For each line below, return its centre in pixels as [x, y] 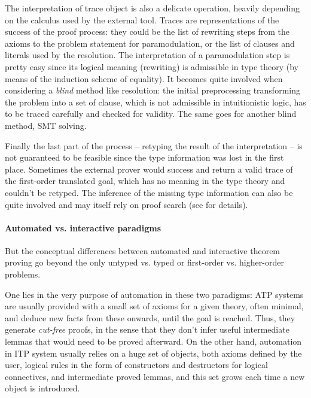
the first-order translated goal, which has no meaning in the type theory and [145, 181]
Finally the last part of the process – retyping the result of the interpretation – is [154, 145]
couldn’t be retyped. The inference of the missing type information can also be [149, 192]
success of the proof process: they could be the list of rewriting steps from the [147, 31]
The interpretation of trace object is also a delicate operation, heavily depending [153, 8]
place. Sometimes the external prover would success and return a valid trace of [149, 169]
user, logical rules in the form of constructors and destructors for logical [136, 365]
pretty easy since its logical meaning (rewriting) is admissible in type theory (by [152, 66]
